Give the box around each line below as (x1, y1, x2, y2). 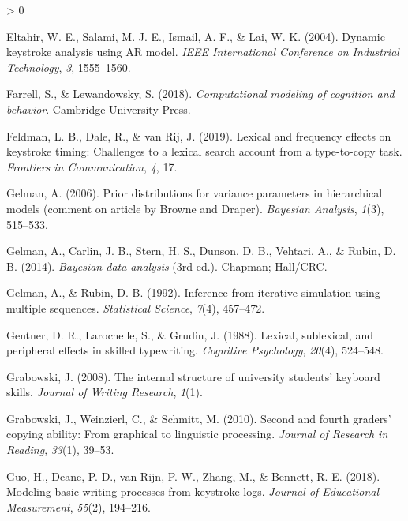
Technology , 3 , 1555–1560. (6, 58, 131, 75)
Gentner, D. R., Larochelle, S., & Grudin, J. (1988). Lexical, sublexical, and (6, 326, 373, 343)
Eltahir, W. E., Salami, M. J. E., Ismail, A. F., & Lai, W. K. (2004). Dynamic (6, 28, 385, 44)
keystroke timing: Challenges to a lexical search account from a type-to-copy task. (6, 143, 402, 159)
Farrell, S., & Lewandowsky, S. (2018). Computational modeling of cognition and (6, 85, 395, 102)
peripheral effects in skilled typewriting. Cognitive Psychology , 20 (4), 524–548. (6, 342, 384, 358)
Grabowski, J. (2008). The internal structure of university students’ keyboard (6, 368, 380, 384)
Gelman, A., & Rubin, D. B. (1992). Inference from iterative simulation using (6, 284, 380, 301)
